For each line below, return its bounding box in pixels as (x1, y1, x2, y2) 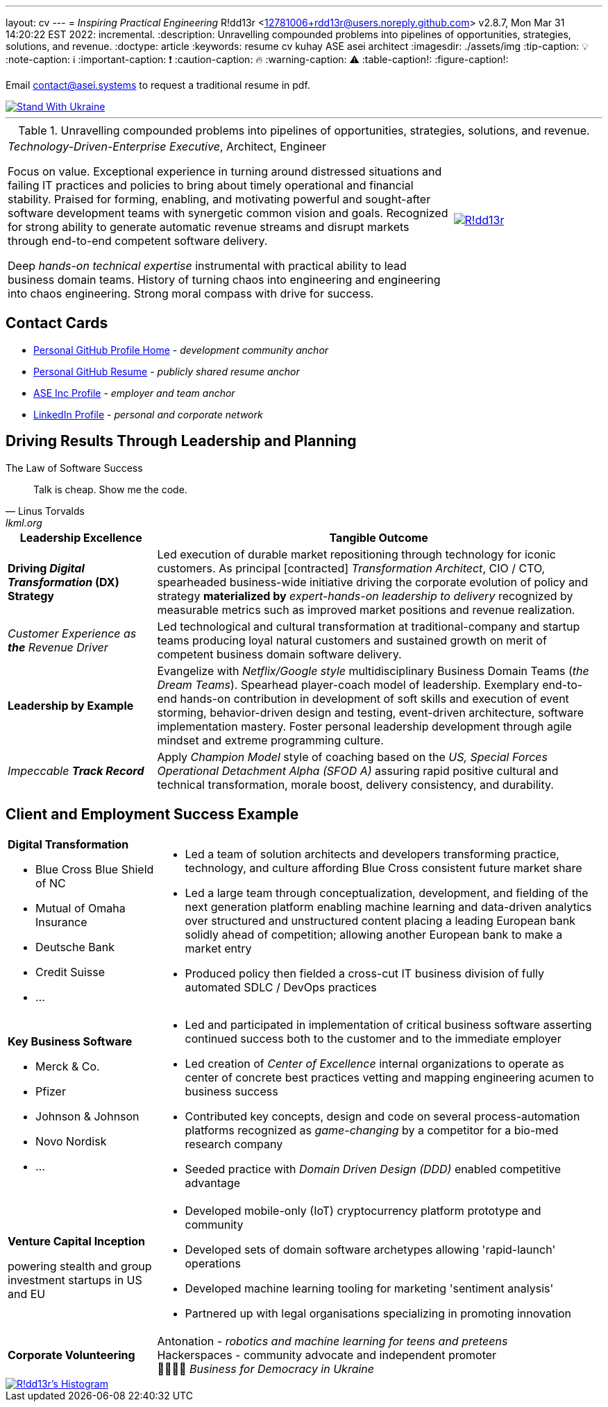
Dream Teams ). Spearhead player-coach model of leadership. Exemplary (157, 677, 539, 692)
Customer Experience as (8, 626, 137, 640)
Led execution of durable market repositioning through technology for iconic (157, 547, 556, 561)
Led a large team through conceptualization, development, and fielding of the (185, 885, 589, 900)
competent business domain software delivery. (157, 647, 402, 661)
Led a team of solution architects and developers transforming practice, (185, 846, 559, 861)
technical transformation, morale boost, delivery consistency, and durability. (157, 777, 554, 792)
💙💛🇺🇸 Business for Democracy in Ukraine (157, 1361, 375, 1376)
